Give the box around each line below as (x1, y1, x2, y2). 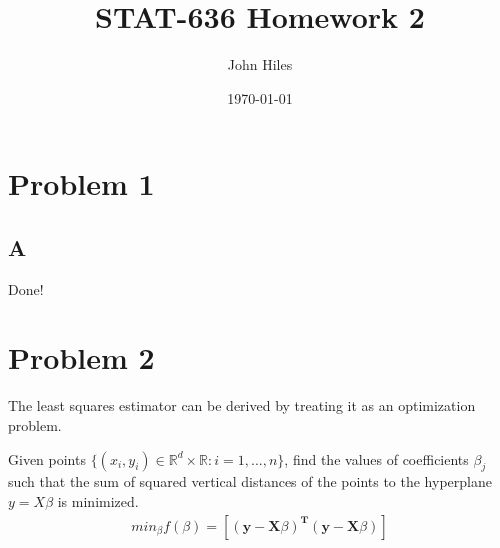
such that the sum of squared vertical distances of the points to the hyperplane (8, 471, 492, 492)
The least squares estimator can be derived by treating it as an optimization (8, 395, 476, 416)
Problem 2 (8, 337, 155, 378)
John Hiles (227, 54, 293, 75)
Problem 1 (8, 163, 155, 204)
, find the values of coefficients (284, 448, 469, 469)
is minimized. (57, 491, 139, 511)
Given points (8, 448, 86, 469)
